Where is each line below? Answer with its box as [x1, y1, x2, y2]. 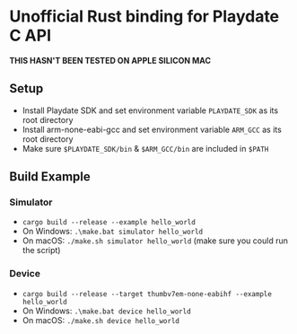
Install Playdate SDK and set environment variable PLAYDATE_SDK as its [22, 105, 279, 116]
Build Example [9, 169, 92, 185]
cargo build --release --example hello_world [22, 218, 196, 227]
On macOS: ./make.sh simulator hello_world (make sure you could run [22, 235, 289, 246]
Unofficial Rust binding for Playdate [9, 6, 280, 27]
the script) [22, 245, 61, 256]
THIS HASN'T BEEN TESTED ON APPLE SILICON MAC [9, 55, 212, 66]
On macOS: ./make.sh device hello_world [22, 314, 179, 325]
